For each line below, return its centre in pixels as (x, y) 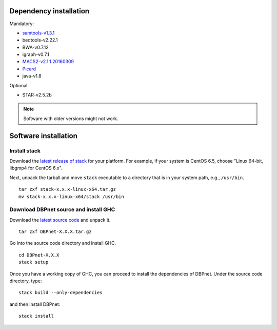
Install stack (25, 150)
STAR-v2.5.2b (37, 95)
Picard (29, 69)
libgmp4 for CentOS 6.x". (36, 168)
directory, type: (26, 281)
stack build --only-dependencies (61, 293)
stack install (36, 316)
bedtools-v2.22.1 (40, 40)
